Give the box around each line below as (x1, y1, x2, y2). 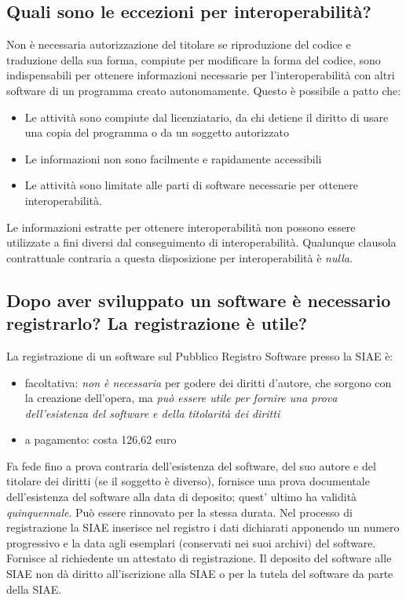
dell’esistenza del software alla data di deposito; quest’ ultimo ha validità (6, 488, 357, 505)
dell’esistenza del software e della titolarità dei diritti (24, 404, 280, 421)
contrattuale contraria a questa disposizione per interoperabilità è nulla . (6, 249, 353, 265)
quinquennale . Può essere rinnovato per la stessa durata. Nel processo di (6, 503, 353, 520)
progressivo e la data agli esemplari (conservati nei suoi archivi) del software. (6, 534, 376, 551)
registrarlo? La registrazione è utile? (6, 311, 308, 335)
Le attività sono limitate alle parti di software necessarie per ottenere (24, 177, 358, 193)
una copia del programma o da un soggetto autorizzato (24, 124, 289, 141)
